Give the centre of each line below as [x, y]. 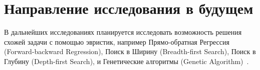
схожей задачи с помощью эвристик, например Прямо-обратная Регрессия [117, 41]
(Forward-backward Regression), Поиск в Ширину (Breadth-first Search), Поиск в [130, 51]
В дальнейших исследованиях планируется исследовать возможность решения [123, 32]
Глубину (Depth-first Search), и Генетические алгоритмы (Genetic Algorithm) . [126, 61]
